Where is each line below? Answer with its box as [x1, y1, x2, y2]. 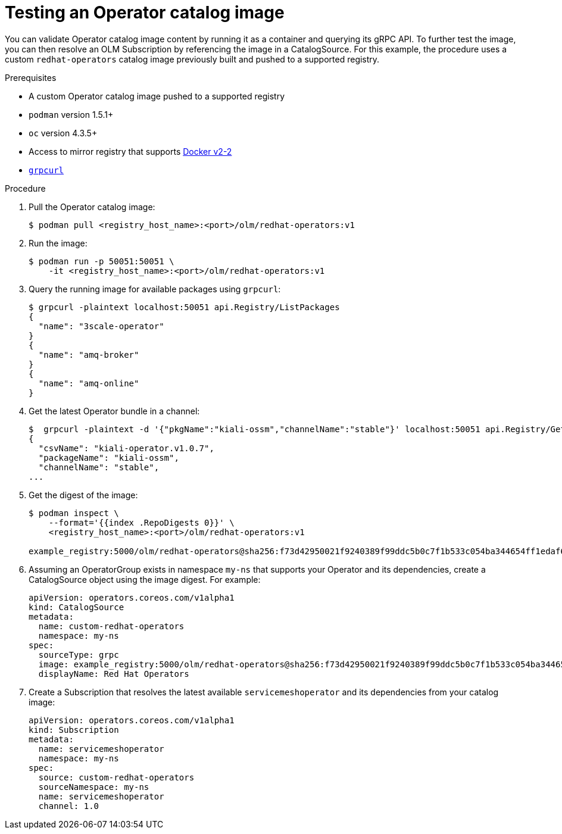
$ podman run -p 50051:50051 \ [29, 256, 174, 266]
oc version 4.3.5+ [29, 127, 98, 138]
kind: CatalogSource [29, 602, 124, 612]
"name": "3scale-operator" [38, 321, 164, 331]
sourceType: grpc [38, 649, 119, 660]
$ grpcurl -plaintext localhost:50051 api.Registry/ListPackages [29, 302, 340, 312]
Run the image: [29, 238, 88, 248]
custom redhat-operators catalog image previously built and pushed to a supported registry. [5, 54, 380, 64]
